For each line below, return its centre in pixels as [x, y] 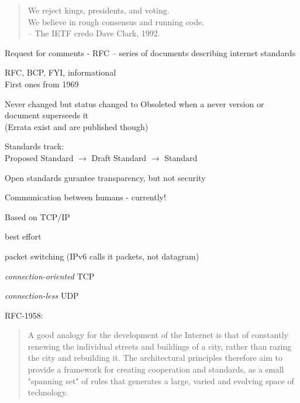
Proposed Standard [39, 157]
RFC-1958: [24, 315]
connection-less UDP [42, 296]
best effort [23, 236]
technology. [48, 392]
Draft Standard [119, 157]
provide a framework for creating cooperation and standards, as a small [156, 369]
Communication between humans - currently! [85, 197]
